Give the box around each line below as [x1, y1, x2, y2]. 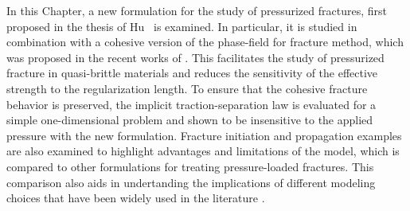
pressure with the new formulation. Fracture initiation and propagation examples [6, 127, 402, 143]
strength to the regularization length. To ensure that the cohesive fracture [6, 80, 368, 96]
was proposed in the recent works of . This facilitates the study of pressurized [6, 49, 385, 65]
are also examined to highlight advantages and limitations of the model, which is [6, 143, 400, 159]
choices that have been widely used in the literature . [6, 190, 265, 206]
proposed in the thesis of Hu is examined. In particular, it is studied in [6, 18, 357, 34]
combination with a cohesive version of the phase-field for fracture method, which [6, 33, 404, 50]
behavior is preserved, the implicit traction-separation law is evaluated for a [6, 96, 377, 112]
